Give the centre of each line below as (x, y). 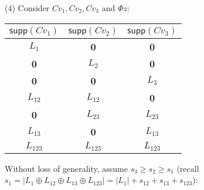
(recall (188, 168)
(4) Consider (27, 8)
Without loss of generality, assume (66, 168)
